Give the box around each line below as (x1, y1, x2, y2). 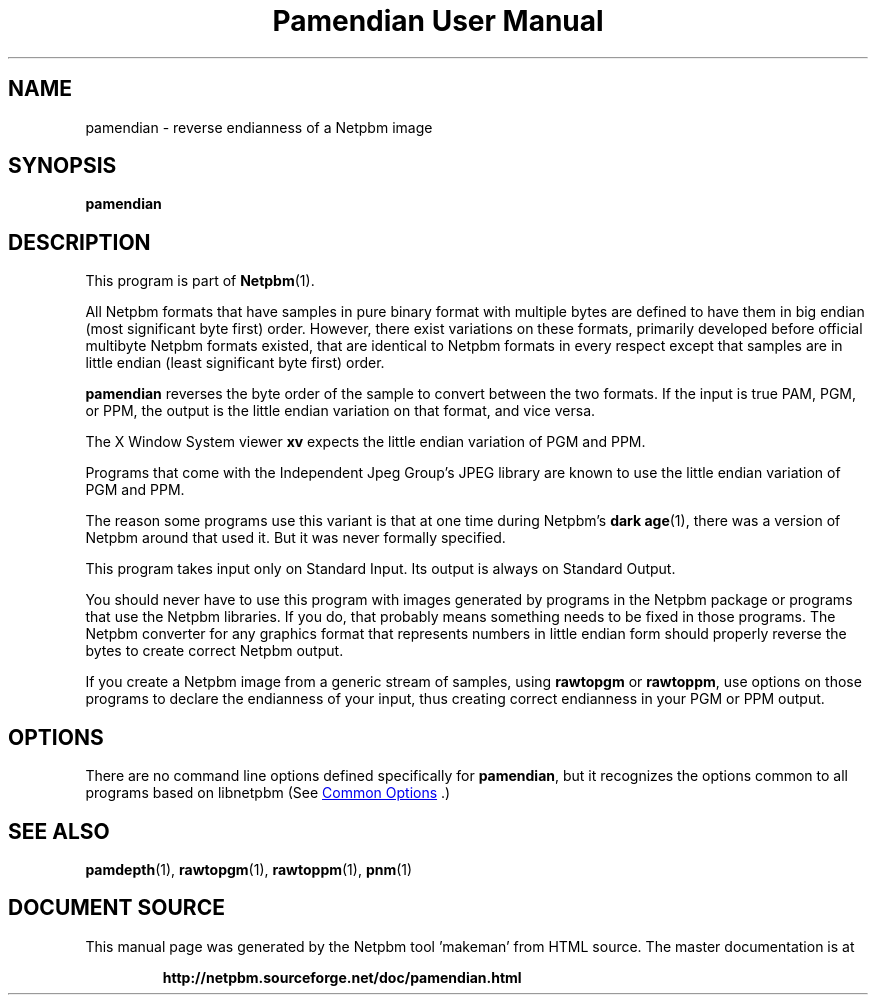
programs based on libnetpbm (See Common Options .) (85, 784, 451, 802)
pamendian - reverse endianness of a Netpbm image (85, 118, 433, 136)
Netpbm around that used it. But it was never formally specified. (85, 529, 506, 547)
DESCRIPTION (8, 229, 151, 255)
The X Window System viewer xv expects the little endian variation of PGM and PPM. (85, 433, 646, 451)
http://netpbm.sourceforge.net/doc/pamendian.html (162, 968, 522, 986)
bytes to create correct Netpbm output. (85, 642, 344, 660)
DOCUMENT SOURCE (8, 895, 225, 921)
